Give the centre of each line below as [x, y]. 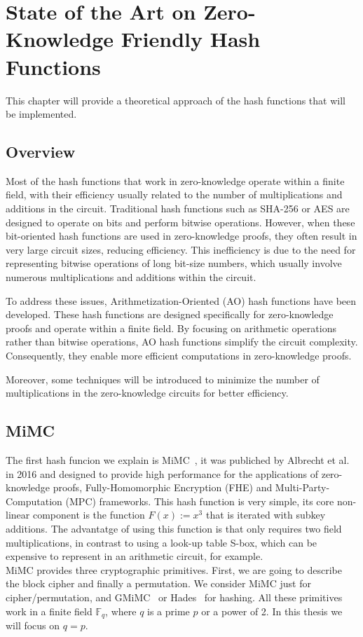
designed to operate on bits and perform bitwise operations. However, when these [180, 222]
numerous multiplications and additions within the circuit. [131, 277]
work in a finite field [49, 611]
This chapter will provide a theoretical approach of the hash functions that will [176, 100]
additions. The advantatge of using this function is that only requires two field [174, 528]
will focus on [33, 625]
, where [121, 611]
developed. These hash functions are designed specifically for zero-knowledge [170, 314]
